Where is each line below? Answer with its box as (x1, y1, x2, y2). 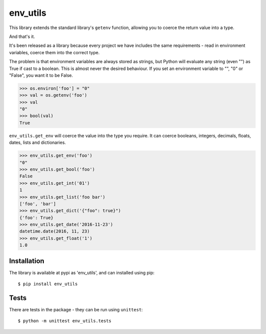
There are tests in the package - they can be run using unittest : (9, 307, 143, 313)
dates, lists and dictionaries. (9, 139, 66, 145)
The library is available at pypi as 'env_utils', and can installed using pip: (9, 269, 155, 275)
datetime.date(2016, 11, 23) (19, 229, 90, 234)
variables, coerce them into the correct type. (9, 49, 100, 55)
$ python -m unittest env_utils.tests (18, 318, 112, 324)
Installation (9, 257, 44, 265)
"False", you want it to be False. (9, 72, 73, 78)
